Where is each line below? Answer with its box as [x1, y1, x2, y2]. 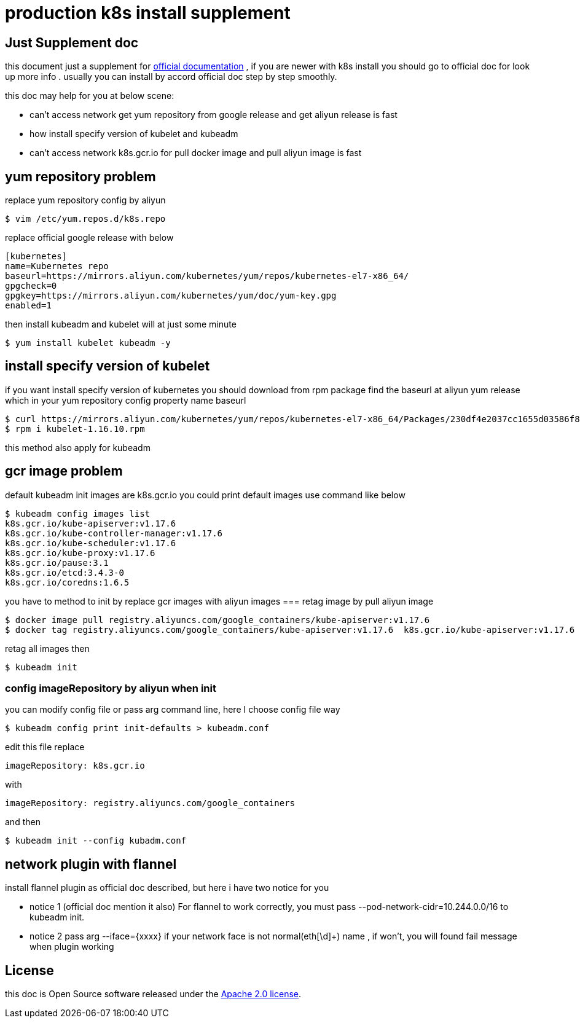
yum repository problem [5, 168, 156, 184]
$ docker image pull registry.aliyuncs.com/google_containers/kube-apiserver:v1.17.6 [5, 614, 430, 625]
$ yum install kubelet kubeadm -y [5, 338, 171, 348]
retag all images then [5, 643, 90, 654]
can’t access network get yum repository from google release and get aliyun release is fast [29, 109, 398, 120]
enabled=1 [5, 300, 52, 311]
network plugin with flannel [5, 856, 177, 872]
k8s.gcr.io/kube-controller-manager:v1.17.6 [5, 528, 223, 538]
